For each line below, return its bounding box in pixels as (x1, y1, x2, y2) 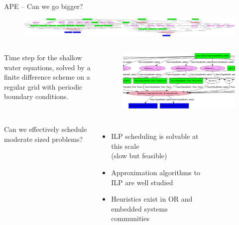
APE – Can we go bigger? (4, 1, 83, 11)
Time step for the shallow (4, 52, 82, 63)
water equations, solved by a (4, 62, 91, 72)
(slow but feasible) (111, 150, 167, 161)
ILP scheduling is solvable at (111, 131, 199, 141)
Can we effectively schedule (4, 124, 87, 134)
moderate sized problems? (4, 133, 83, 144)
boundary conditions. (4, 91, 69, 102)
